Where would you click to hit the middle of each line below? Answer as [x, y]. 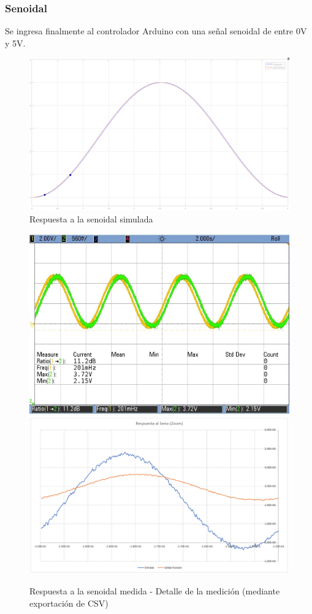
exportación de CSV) [69, 603]
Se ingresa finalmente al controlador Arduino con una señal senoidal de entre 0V [156, 31]
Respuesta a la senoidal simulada [91, 219]
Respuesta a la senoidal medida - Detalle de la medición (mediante [155, 591]
